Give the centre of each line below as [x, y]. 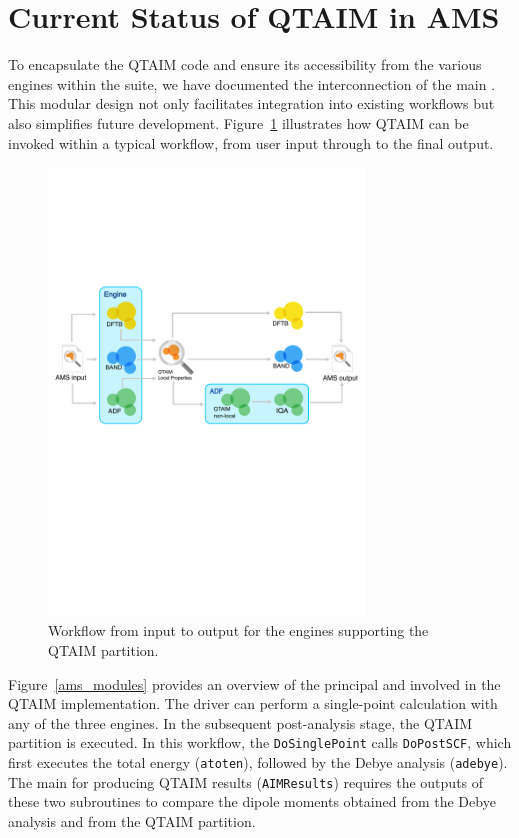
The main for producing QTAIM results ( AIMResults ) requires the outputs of [246, 781]
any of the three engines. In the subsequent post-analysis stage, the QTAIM [240, 722]
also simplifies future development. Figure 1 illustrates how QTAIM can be [238, 122]
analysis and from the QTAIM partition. [132, 820]
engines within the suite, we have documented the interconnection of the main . [252, 83]
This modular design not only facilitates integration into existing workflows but [251, 103]
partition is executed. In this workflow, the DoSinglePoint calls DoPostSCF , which [260, 742]
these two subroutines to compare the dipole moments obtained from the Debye [252, 801]
